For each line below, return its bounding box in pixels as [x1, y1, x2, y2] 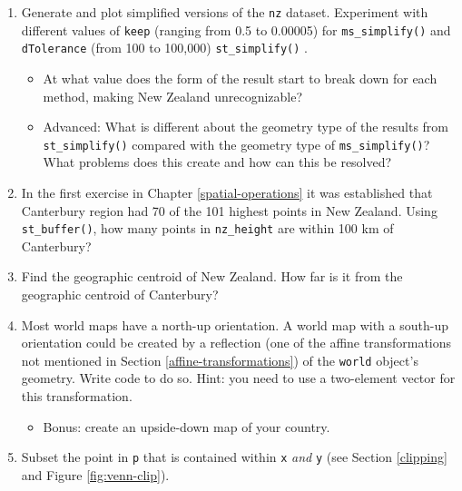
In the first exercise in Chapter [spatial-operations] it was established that [21, 183, 433, 201]
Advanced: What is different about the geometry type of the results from [43, 117, 449, 136]
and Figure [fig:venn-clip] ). [21, 465, 170, 484]
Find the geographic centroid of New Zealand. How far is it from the [21, 267, 403, 286]
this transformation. [21, 387, 133, 406]
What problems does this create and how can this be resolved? [43, 152, 392, 172]
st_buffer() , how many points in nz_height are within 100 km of [21, 219, 394, 238]
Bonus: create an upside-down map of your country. [43, 417, 330, 436]
